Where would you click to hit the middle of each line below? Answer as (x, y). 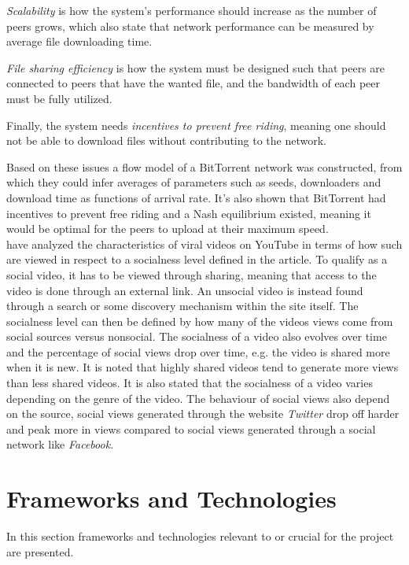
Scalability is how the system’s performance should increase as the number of (192, 10)
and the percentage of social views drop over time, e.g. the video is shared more (198, 351)
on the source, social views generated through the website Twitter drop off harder (203, 414)
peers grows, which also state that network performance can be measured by (190, 26)
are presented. (40, 551)
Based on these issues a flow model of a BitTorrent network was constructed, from (204, 166)
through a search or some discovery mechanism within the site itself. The (182, 306)
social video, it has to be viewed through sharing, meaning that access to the (192, 274)
